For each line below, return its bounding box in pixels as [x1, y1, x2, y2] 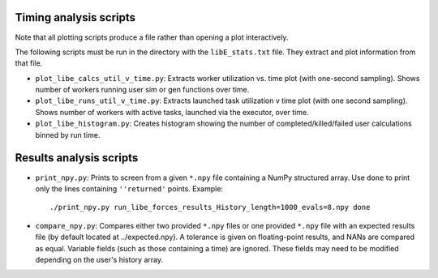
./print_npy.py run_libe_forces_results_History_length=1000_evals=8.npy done [49, 203, 371, 212]
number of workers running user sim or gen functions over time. [35, 85, 250, 95]
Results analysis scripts [15, 151, 139, 165]
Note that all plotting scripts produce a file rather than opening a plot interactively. [15, 32, 289, 42]
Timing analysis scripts [15, 11, 136, 24]
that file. [15, 58, 43, 68]
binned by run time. [35, 130, 101, 139]
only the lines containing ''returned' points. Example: [35, 183, 223, 194]
